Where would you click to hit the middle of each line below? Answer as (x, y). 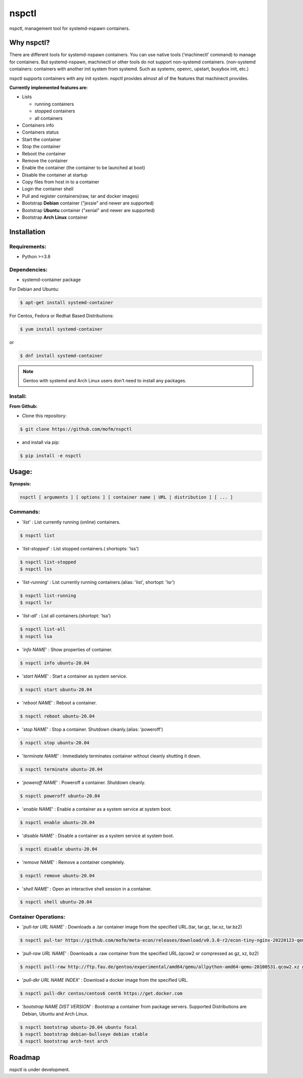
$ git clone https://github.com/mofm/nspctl (76, 429)
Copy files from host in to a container (61, 182)
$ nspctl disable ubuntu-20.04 (59, 849)
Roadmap (25, 1057)
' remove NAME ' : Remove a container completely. (73, 862)
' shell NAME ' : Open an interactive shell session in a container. (87, 889)
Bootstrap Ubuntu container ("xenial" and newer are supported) (88, 210)
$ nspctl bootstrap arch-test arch (64, 1041)
